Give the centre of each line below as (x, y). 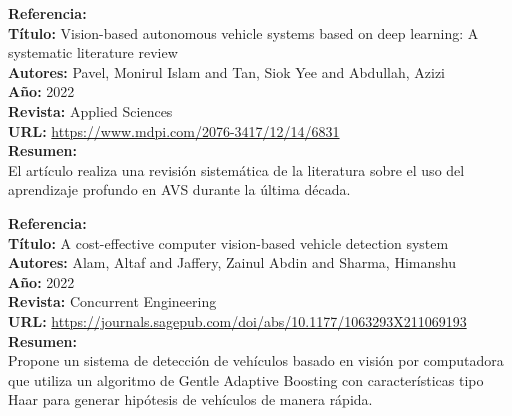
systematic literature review (93, 52)
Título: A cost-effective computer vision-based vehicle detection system (228, 242)
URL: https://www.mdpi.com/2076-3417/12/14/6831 (174, 130)
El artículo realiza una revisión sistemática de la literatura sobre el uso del (236, 169)
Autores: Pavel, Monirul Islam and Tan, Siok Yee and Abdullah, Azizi (226, 71)
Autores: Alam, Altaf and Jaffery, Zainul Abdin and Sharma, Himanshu (232, 262)
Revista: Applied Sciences (90, 110)
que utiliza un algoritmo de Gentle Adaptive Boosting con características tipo (246, 379)
